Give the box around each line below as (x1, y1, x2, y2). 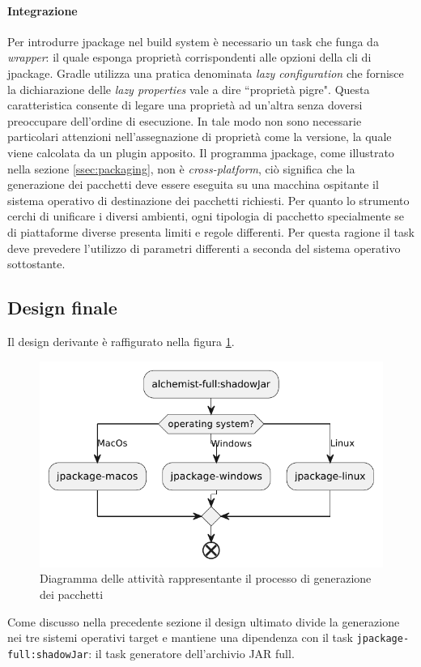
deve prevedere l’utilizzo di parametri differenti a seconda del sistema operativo (7, 239, 401, 256)
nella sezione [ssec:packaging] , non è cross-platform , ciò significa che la (7, 160, 355, 177)
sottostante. (7, 255, 66, 272)
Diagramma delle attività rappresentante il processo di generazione (40, 570, 372, 587)
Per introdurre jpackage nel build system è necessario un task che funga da (7, 32, 379, 49)
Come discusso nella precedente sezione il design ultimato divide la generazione (7, 613, 400, 630)
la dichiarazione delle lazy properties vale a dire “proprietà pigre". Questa (7, 80, 370, 97)
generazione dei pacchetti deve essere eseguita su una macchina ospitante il (7, 176, 379, 193)
